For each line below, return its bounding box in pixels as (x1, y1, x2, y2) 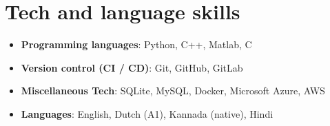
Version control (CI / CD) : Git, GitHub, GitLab (21, 60, 243, 74)
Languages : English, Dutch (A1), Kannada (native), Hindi (21, 106, 274, 120)
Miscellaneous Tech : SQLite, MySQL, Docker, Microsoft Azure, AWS (21, 83, 325, 98)
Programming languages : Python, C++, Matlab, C (21, 37, 252, 52)
